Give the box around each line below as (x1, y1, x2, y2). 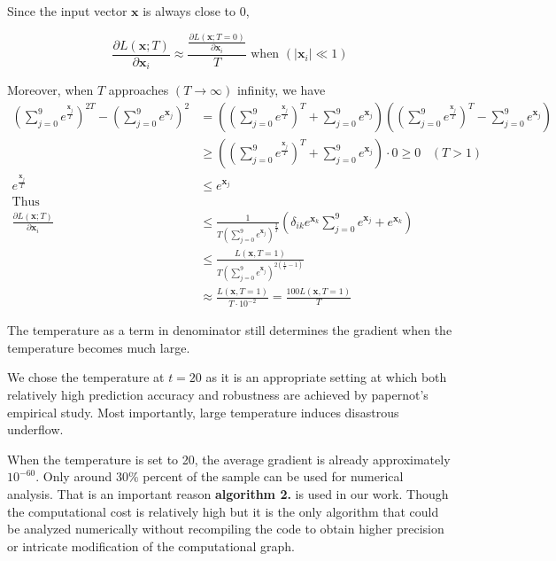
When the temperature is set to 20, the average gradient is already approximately (7, 449, 451, 468)
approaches (108, 81, 169, 99)
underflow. (7, 420, 64, 439)
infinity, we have (236, 81, 326, 99)
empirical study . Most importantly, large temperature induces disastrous (7, 402, 399, 421)
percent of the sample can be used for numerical (143, 467, 404, 486)
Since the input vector (7, 2, 127, 19)
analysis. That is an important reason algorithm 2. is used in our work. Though (7, 484, 449, 503)
